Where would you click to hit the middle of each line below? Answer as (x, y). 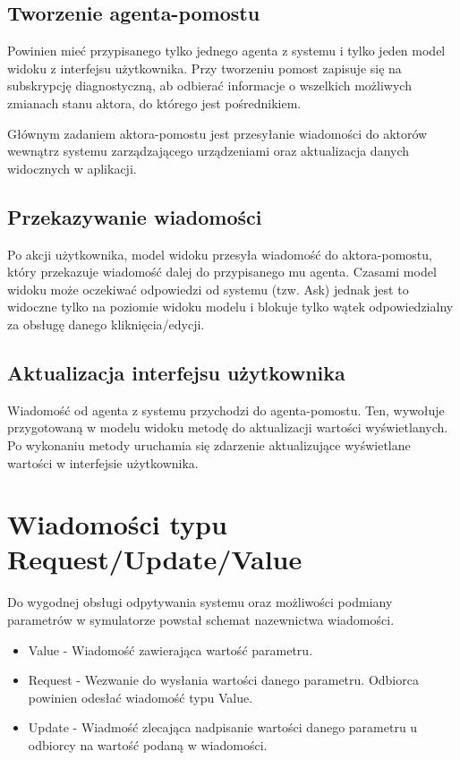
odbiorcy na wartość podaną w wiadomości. (148, 744)
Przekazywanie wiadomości (135, 216)
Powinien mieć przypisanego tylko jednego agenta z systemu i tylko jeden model (226, 51)
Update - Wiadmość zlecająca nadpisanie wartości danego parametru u (223, 727)
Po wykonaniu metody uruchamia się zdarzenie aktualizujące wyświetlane (209, 444)
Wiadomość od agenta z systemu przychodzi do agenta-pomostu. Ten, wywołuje (226, 410)
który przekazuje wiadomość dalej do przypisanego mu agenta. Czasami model (222, 272)
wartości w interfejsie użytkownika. (103, 462)
